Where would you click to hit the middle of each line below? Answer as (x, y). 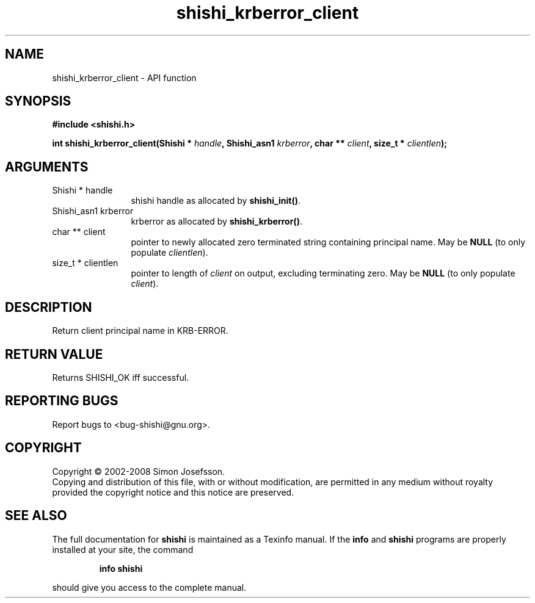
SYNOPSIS (38, 101)
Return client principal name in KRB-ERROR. (140, 331)
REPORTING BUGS (62, 401)
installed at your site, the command (123, 549)
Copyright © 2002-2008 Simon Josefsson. (139, 471)
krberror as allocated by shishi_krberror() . (217, 222)
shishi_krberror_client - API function (124, 78)
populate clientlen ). (169, 253)
